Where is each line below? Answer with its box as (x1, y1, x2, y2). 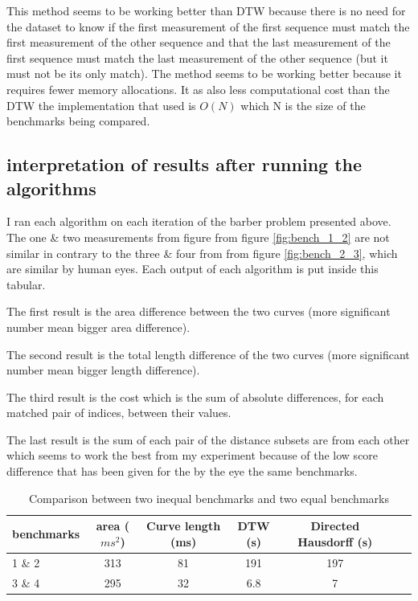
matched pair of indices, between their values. (6, 404, 232, 421)
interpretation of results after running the (6, 152, 363, 177)
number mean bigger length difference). (6, 362, 200, 378)
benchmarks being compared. (6, 112, 150, 129)
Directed (310, 517, 360, 534)
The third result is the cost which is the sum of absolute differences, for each (6, 388, 384, 405)
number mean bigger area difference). (6, 318, 191, 335)
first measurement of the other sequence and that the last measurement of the (6, 34, 391, 51)
